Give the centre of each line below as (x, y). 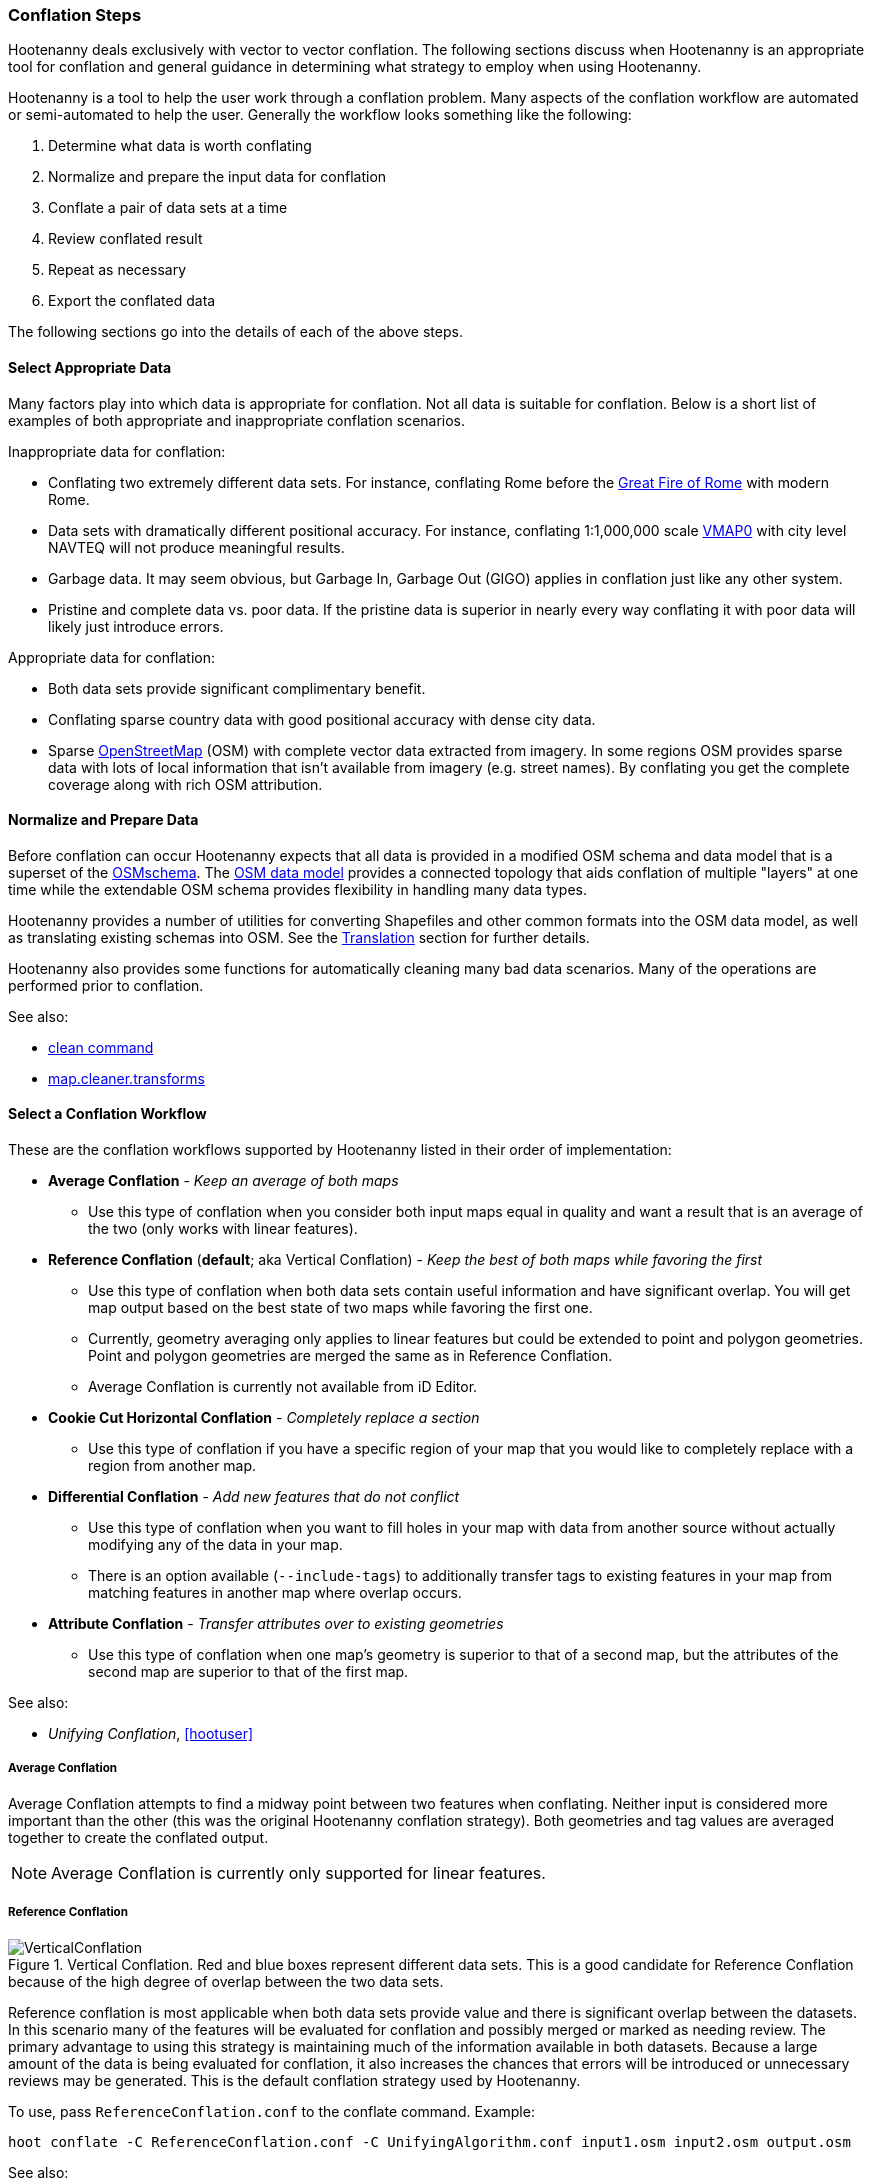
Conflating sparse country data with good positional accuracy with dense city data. (322, 719)
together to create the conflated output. (138, 1837)
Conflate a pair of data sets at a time (168, 208)
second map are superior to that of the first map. (248, 1672)
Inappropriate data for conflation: (117, 451)
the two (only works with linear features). (223, 1229)
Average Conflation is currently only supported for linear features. (298, 1872)
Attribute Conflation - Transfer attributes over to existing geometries (276, 1624)
